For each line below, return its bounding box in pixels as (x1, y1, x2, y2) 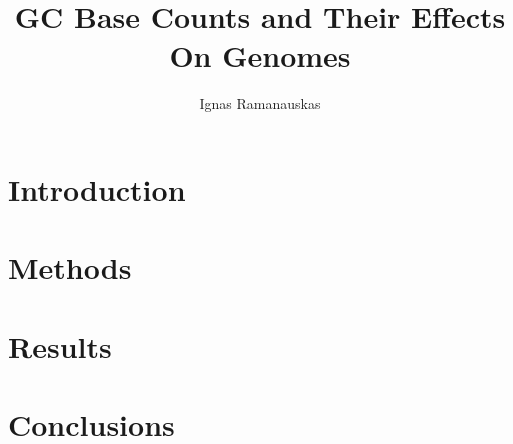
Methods (8, 247, 132, 288)
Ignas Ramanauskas (199, 93, 321, 114)
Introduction (8, 168, 186, 209)
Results (8, 325, 112, 366)
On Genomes (169, 35, 351, 76)
